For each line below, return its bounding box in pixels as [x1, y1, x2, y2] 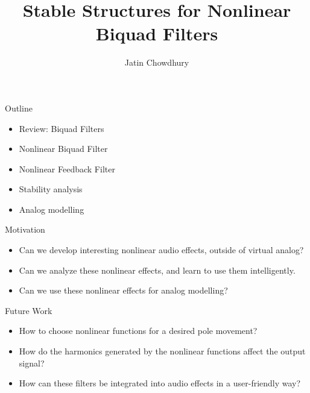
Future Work [5, 304, 52, 316]
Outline [5, 101, 33, 114]
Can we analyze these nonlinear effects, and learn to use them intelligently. [19, 263, 296, 276]
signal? [19, 356, 45, 369]
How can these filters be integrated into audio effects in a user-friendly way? [19, 377, 301, 389]
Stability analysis [19, 183, 83, 195]
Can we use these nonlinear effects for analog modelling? [19, 284, 228, 297]
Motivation [5, 223, 45, 236]
